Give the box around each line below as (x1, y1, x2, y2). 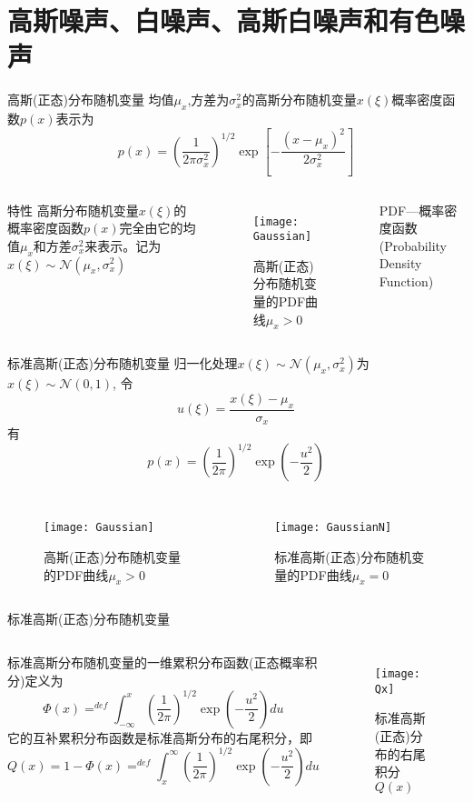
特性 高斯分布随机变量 (7, 200, 139, 219)
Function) (379, 271, 434, 290)
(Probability (379, 236, 447, 255)
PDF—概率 (379, 200, 445, 219)
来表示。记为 (84, 236, 162, 255)
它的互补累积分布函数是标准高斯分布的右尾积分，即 (7, 727, 312, 747)
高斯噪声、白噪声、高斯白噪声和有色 (7, 2, 440, 39)
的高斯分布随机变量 (241, 90, 357, 109)
